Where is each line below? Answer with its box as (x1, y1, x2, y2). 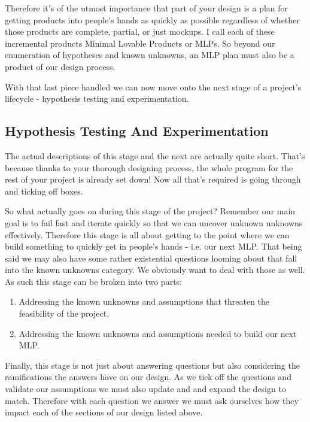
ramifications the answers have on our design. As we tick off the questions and (5, 371, 291, 383)
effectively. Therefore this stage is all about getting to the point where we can (5, 228, 290, 241)
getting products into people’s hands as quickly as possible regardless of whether (5, 13, 300, 26)
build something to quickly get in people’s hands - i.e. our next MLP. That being (5, 240, 302, 253)
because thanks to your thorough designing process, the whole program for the (5, 161, 293, 174)
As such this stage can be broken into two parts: (5, 275, 182, 287)
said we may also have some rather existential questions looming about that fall (5, 251, 297, 264)
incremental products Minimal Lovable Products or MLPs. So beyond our (5, 37, 275, 49)
